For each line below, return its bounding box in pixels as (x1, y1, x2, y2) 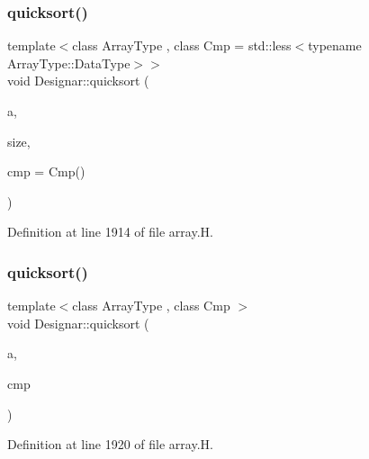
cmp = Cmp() (7, 162, 85, 181)
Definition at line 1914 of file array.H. (7, 222, 213, 241)
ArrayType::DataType (7, 53, 130, 72)
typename (308, 36, 362, 55)
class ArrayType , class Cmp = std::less (72, 36, 292, 55)
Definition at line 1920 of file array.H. (7, 435, 213, 454)
